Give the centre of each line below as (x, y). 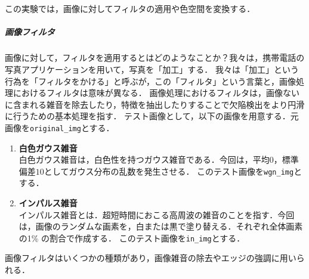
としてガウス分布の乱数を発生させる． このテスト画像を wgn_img (169, 171)
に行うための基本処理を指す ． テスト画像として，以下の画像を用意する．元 (152, 116)
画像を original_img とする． (60, 127)
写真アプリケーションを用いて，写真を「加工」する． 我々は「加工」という (152, 69)
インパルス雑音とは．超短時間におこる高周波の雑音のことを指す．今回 (157, 214)
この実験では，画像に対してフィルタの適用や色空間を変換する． (130, 9)
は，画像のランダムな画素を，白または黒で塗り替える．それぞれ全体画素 (161, 226)
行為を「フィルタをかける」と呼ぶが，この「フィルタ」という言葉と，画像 (151, 81)
